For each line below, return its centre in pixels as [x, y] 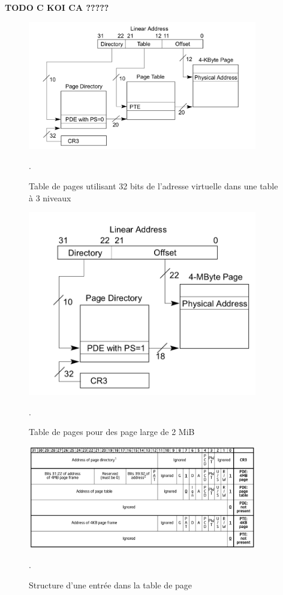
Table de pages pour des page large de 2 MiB [112, 432]
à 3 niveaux [50, 197]
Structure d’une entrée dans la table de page [111, 585]
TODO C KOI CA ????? [57, 7]
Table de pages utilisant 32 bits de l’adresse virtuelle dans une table [153, 186]
